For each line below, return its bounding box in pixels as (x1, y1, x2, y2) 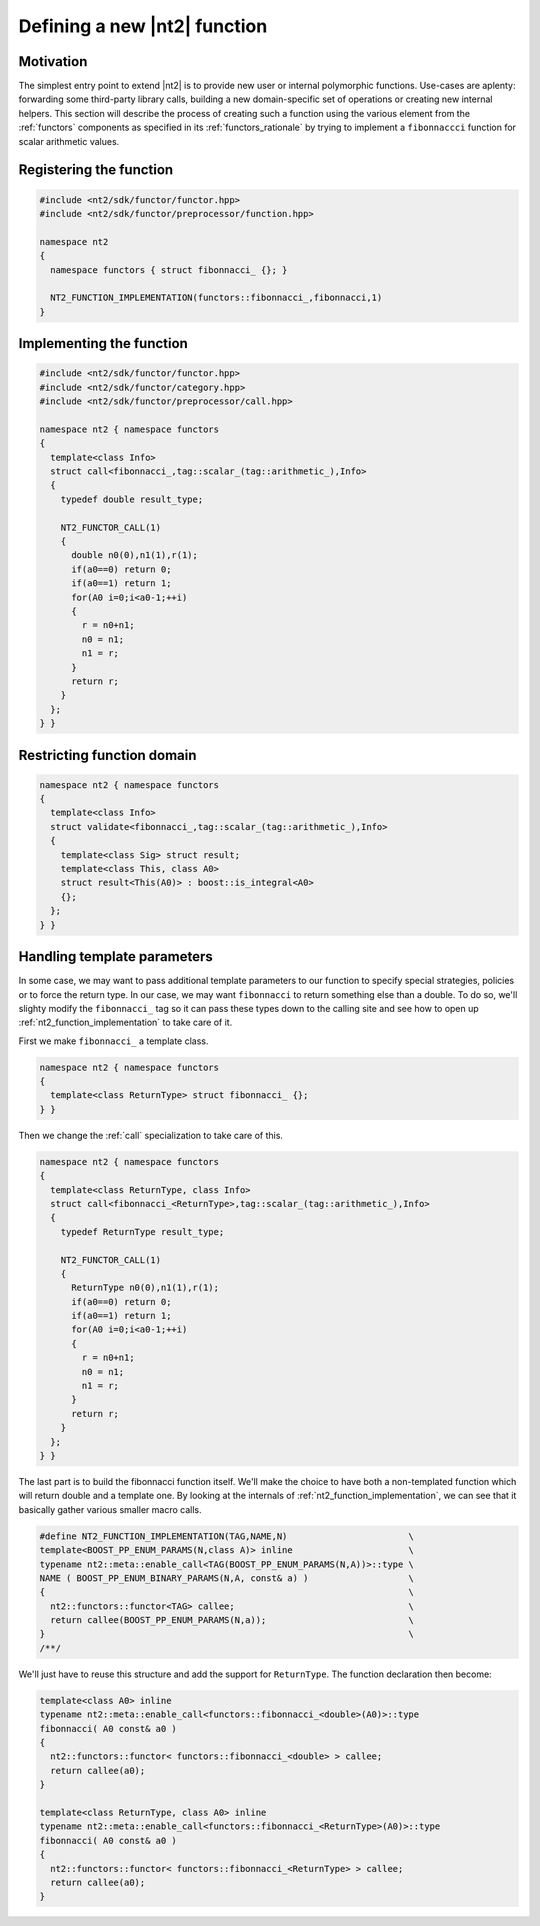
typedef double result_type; (60, 493, 204, 505)
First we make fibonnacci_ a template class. (18, 1035, 209, 1047)
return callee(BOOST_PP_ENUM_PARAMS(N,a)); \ (50, 1615, 415, 1626)
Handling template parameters (18, 948, 214, 965)
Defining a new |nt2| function (18, 15, 268, 37)
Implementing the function (18, 335, 189, 352)
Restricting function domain (18, 746, 197, 764)
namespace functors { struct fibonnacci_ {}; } (50, 264, 288, 275)
